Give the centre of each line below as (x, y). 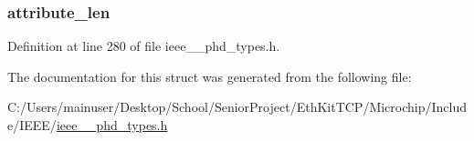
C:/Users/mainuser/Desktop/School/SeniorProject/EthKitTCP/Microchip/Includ (237, 107)
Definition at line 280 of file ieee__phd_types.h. (144, 46)
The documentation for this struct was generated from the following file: (210, 76)
